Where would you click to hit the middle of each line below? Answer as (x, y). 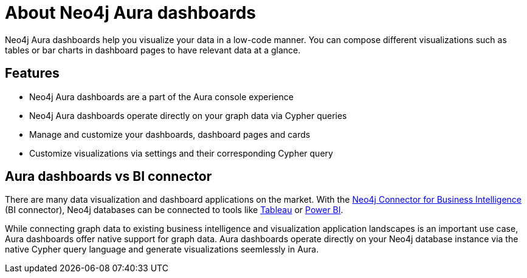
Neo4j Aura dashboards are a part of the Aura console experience (161, 97)
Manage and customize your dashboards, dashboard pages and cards (170, 134)
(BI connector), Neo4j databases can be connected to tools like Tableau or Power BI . (174, 210)
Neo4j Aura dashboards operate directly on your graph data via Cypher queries (188, 115)
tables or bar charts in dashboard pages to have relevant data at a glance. (153, 50)
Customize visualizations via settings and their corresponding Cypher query (181, 153)
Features (32, 73)
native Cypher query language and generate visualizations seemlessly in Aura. (162, 249)
